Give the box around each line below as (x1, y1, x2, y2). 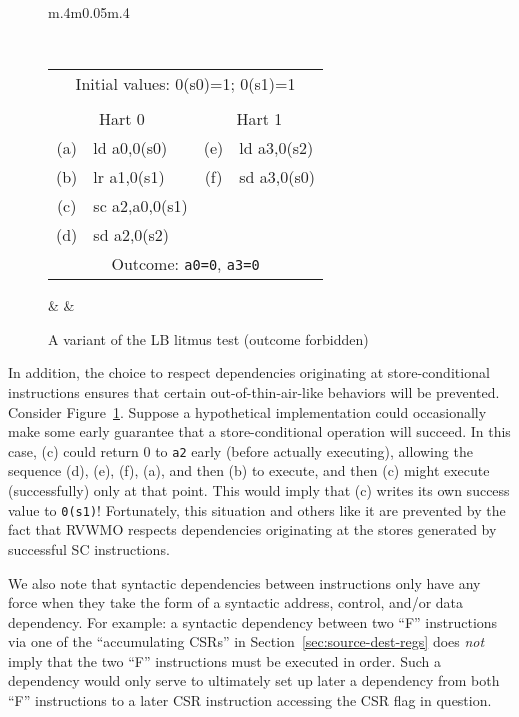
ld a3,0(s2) (239, 136, 314, 160)
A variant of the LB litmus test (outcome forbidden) (48, 328, 369, 349)
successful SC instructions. (8, 538, 170, 559)
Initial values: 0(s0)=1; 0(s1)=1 (75, 72, 296, 96)
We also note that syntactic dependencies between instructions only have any (8, 572, 481, 593)
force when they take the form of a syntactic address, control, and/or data (8, 592, 464, 613)
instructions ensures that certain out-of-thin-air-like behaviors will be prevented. (8, 382, 500, 403)
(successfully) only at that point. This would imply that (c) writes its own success (8, 480, 510, 501)
